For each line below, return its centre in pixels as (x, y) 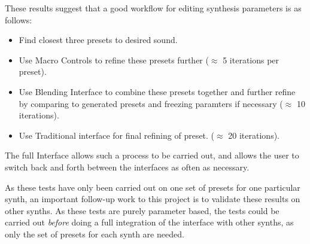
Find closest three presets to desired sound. (98, 40)
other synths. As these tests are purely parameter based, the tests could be (142, 210)
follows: (19, 19)
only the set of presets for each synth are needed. (95, 234)
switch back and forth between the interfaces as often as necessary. (127, 167)
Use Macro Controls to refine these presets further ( (114, 60)
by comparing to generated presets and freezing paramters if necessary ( (151, 103)
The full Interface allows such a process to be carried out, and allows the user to (152, 155)
